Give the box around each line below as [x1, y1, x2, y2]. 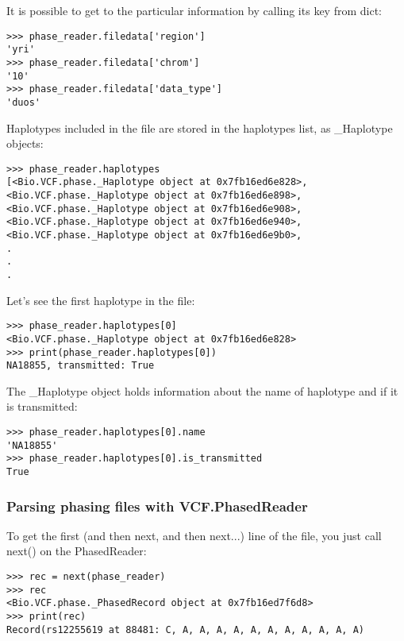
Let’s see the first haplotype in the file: [6, 292, 195, 308]
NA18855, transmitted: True [6, 360, 155, 372]
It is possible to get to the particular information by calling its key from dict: [6, 2, 382, 18]
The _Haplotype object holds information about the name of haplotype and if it [6, 382, 398, 399]
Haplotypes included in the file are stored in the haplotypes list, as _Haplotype [6, 119, 393, 136]
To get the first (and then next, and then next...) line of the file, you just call [6, 527, 382, 543]
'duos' [6, 96, 40, 108]
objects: [6, 135, 44, 152]
